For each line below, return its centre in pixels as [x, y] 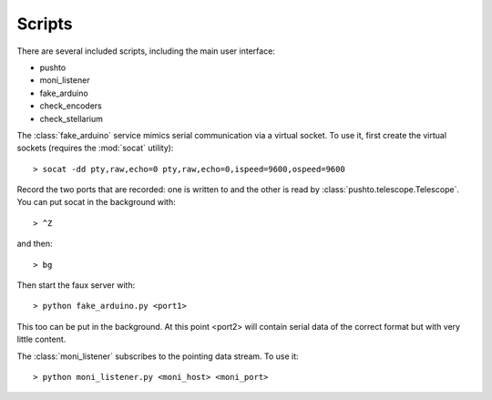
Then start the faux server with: [76, 285]
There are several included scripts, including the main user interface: [146, 51]
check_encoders [71, 106]
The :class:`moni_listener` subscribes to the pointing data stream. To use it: [158, 356]
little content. [41, 339]
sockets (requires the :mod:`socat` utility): [95, 148]
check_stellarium [72, 118]
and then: [35, 244]
